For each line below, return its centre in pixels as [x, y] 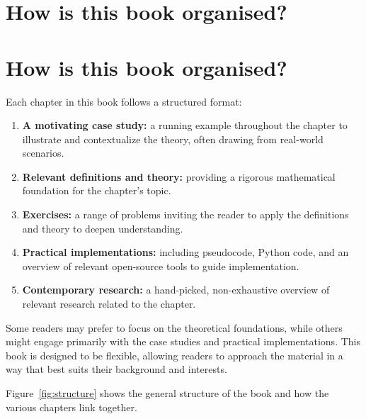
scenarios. [43, 153]
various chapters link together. [72, 407]
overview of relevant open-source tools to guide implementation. [161, 266]
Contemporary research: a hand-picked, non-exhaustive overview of [176, 290]
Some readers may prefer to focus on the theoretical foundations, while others [174, 327]
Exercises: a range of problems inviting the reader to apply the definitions [185, 214]
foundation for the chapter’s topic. [97, 190]
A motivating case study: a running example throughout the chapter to [185, 125]
